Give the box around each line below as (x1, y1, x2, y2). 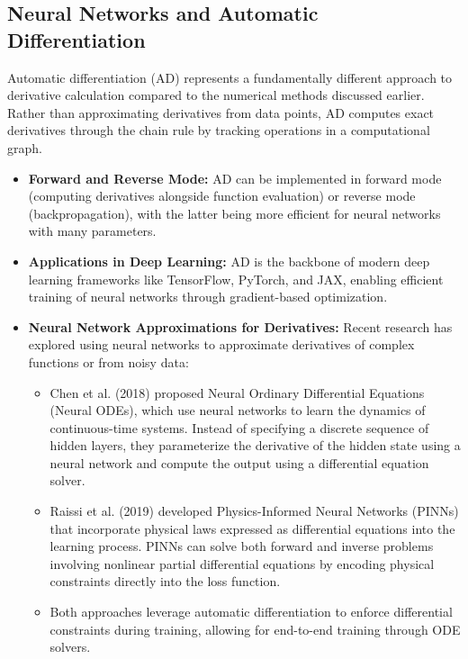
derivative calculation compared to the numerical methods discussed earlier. (7, 86, 425, 104)
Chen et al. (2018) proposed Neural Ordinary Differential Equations (49, 383, 425, 402)
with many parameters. (28, 221, 157, 240)
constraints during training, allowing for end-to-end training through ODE (49, 619, 461, 638)
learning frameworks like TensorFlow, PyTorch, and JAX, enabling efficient (28, 269, 444, 288)
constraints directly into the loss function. (49, 572, 281, 591)
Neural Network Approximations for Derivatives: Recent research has (28, 317, 453, 336)
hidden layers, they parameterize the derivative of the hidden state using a (49, 436, 461, 455)
